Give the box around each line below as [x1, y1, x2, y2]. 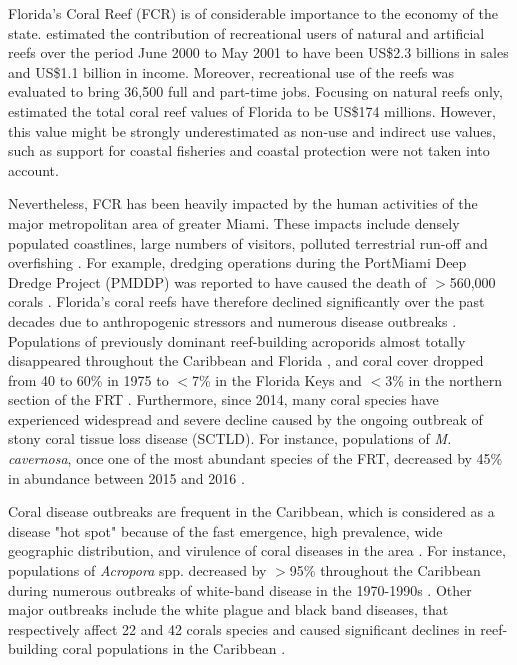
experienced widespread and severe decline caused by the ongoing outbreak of [8, 408, 483, 429]
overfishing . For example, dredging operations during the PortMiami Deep [8, 252, 467, 273]
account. [8, 159, 59, 180]
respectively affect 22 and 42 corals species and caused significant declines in [8, 618, 476, 639]
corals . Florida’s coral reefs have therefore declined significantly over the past [8, 291, 485, 312]
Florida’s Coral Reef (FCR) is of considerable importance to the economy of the [8, 3, 498, 23]
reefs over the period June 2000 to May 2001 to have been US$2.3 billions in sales [8, 42, 509, 63]
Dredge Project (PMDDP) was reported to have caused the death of [8, 271, 427, 292]
